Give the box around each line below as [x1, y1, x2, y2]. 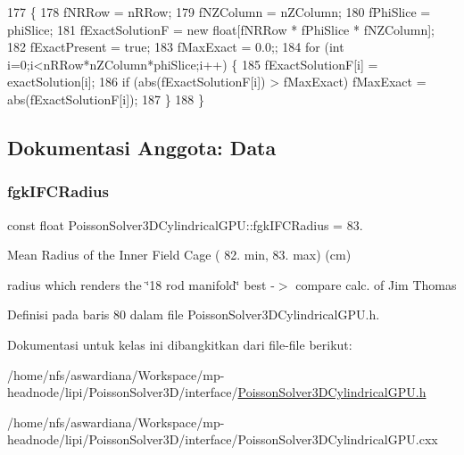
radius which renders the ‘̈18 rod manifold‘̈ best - [7, 275, 275, 294]
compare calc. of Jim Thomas [295, 275, 457, 294]
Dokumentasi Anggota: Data [7, 133, 277, 161]
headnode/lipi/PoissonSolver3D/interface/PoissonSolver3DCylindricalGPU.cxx [7, 430, 438, 449]
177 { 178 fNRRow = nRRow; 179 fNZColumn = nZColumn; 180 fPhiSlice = [7, 3, 431, 21]
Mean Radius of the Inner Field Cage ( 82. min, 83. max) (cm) [7, 245, 352, 264]
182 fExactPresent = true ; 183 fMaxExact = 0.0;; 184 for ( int [7, 37, 344, 56]
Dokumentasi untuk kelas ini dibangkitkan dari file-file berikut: [7, 335, 352, 353]
